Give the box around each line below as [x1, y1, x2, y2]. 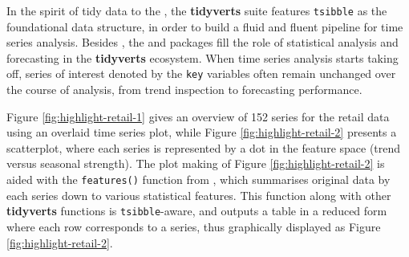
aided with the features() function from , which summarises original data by [6, 171, 391, 188]
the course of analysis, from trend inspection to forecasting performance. [6, 81, 362, 98]
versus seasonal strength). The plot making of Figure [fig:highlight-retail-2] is [6, 155, 385, 172]
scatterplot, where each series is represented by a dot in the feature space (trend [6, 139, 401, 156]
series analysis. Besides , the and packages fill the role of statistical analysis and [6, 34, 399, 51]
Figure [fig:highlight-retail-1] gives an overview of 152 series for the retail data [6, 108, 390, 124]
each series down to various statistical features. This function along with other [6, 186, 391, 203]
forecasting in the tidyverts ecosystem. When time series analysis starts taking [6, 49, 399, 66]
